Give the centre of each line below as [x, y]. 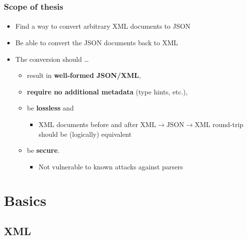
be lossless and [50, 108]
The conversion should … [52, 59]
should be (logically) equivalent [85, 134]
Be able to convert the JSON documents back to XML [97, 43]
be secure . [43, 150]
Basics [25, 200]
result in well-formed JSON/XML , [84, 75]
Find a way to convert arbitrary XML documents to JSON [103, 26]
